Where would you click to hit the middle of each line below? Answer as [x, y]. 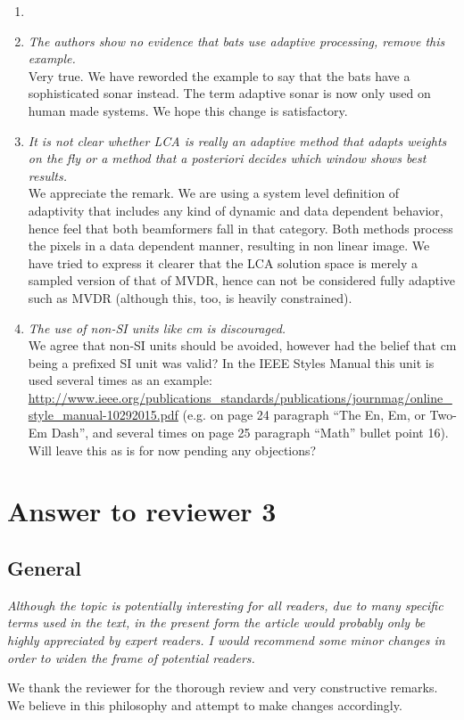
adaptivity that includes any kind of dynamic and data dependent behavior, [236, 210]
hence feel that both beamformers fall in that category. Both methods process [240, 228]
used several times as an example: [120, 380]
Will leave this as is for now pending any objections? [172, 450]
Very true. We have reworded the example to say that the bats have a [219, 75]
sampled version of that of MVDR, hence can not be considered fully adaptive [242, 280]
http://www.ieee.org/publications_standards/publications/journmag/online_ [240, 397]
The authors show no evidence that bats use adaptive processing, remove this [236, 41]
